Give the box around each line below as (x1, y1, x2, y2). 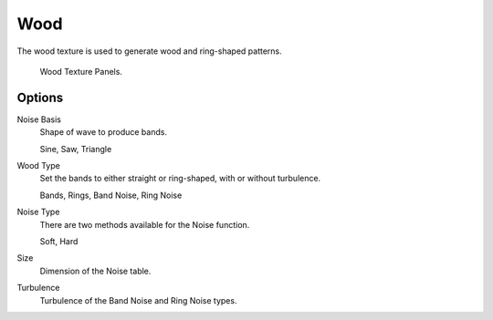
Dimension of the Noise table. (39, 265, 152, 276)
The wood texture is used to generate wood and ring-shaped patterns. (16, 46, 282, 57)
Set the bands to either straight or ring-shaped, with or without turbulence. (39, 173, 321, 184)
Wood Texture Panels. (39, 66, 123, 77)
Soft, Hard (39, 235, 79, 246)
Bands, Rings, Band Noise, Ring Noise (39, 190, 183, 201)
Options (16, 89, 64, 105)
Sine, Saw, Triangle (39, 143, 112, 154)
